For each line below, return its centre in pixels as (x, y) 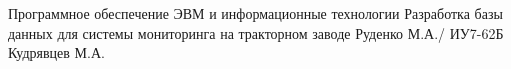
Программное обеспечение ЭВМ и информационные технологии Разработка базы (255, 13)
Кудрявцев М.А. (56, 52)
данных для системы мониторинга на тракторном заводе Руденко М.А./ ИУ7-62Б (256, 32)
